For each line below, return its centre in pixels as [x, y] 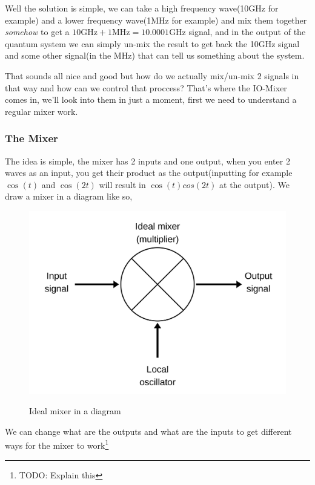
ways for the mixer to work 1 [57, 444]
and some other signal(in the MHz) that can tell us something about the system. [155, 55]
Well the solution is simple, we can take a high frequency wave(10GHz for [142, 8]
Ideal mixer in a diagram [75, 411]
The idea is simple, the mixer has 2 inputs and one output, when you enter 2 [148, 161]
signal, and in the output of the [247, 32]
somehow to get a [37, 32]
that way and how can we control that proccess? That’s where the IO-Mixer [146, 87]
